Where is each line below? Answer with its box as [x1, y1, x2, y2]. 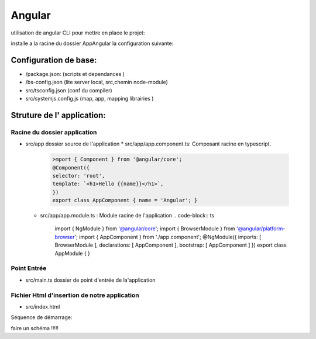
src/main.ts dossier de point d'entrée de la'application [25, 276, 156, 283]
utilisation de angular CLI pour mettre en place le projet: [11, 29, 145, 36]
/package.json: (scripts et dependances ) [25, 70, 125, 77]
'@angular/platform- [236, 225, 286, 232]
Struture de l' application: [11, 110, 107, 120]
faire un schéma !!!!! [11, 324, 59, 331]
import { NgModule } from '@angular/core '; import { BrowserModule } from [54, 225, 235, 232]
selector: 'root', [52, 172, 105, 179]
